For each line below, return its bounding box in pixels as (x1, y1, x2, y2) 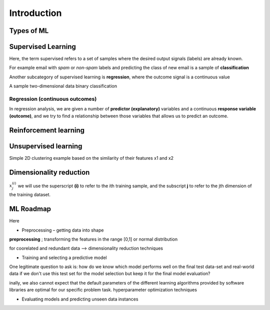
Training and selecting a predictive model (21, 255, 107, 261)
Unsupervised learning (9, 142, 82, 150)
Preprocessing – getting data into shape (21, 227, 104, 233)
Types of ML (9, 26, 49, 35)
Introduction (9, 7, 62, 18)
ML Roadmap (9, 205, 51, 213)
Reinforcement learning (9, 126, 85, 134)
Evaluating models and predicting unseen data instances (21, 296, 138, 302)
